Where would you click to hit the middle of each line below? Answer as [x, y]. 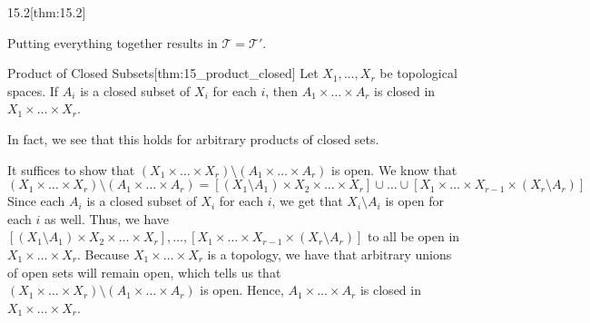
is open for [415, 201]
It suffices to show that [71, 169]
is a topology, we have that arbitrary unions [329, 254]
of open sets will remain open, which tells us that [144, 272]
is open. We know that [394, 169]
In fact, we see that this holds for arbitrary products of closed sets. [193, 138]
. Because [103, 254]
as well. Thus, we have [107, 218]
